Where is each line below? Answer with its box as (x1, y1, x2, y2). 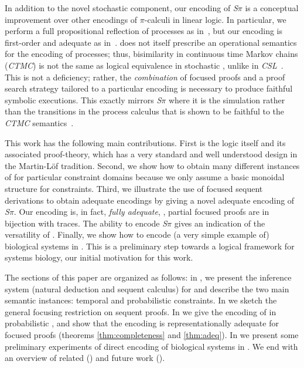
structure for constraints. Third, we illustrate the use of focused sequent (5, 182, 263, 194)
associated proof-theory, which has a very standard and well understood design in (5, 148, 298, 160)
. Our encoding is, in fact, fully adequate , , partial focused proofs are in (13, 205, 269, 218)
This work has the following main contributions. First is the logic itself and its (5, 136, 286, 148)
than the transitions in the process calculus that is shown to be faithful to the (5, 105, 285, 117)
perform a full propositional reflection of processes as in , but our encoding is (5, 25, 283, 37)
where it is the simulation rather (168, 93, 285, 106)
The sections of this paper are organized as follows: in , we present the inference (5, 271, 292, 283)
